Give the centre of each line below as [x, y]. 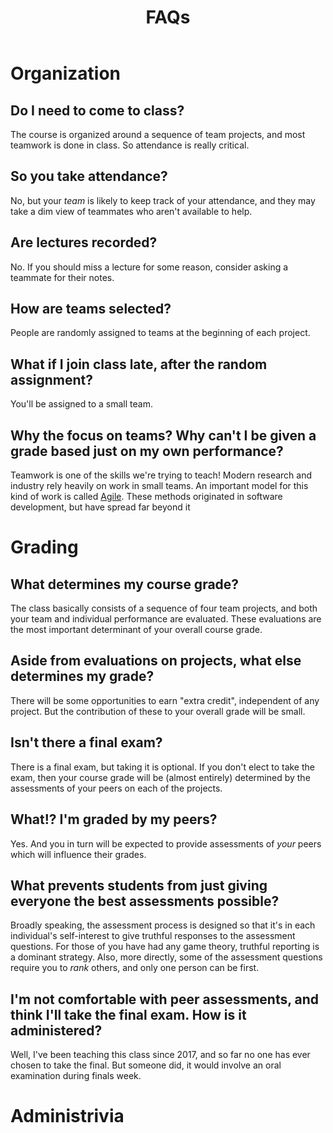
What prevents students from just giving [139, 885]
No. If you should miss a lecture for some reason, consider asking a [149, 267]
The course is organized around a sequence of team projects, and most [158, 134]
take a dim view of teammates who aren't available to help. [131, 211]
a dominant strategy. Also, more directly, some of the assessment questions [166, 957]
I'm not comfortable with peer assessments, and [165, 999]
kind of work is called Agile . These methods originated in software [146, 497]
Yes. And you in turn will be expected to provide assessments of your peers [166, 843]
